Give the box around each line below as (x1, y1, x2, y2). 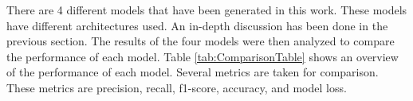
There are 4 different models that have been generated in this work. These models (6, 2, 407, 17)
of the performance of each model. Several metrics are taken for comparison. (6, 64, 379, 80)
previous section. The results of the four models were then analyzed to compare (6, 33, 395, 49)
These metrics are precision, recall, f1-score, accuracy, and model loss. (6, 79, 347, 95)
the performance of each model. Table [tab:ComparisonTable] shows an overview (6, 48, 399, 64)
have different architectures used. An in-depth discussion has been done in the (6, 17, 388, 33)
